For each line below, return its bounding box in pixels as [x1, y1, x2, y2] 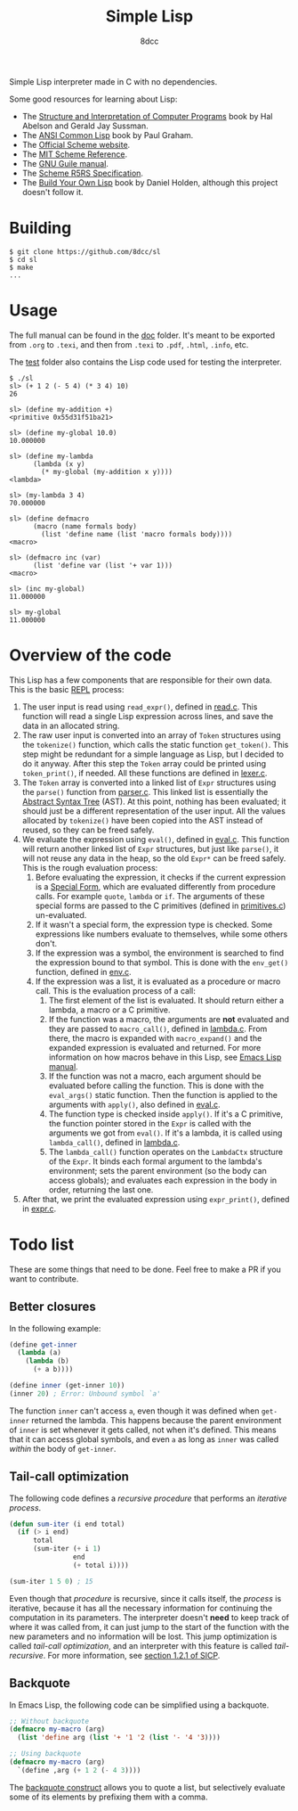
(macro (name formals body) [32, 521, 138, 531]
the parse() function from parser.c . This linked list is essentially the [21, 786, 269, 797]
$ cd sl [9, 255, 38, 264]
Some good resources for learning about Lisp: [9, 94, 178, 104]
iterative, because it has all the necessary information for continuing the [9, 1602, 273, 1613]
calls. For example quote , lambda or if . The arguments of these [35, 890, 265, 901]
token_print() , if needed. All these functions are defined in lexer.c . [21, 767, 268, 778]
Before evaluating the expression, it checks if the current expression [35, 872, 286, 882]
